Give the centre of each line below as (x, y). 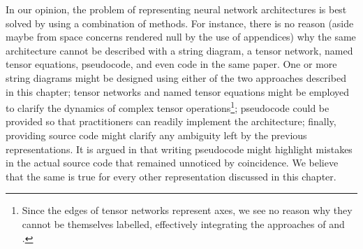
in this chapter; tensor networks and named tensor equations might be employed (178, 91)
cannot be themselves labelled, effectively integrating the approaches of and (183, 223)
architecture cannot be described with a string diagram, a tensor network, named (179, 50)
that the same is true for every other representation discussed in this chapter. (171, 176)
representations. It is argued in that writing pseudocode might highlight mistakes (179, 149)
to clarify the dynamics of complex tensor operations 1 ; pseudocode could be (168, 107)
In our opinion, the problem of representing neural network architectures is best (176, 9)
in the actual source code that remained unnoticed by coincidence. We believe (172, 163)
